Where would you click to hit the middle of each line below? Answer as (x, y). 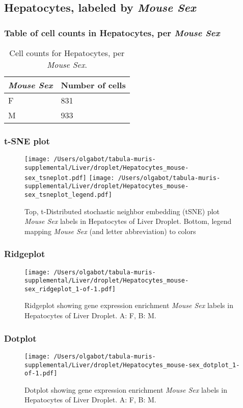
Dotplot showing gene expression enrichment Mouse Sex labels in (126, 389)
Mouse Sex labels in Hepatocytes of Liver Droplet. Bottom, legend (128, 221)
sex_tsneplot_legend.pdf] (68, 195)
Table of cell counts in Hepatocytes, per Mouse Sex (112, 32)
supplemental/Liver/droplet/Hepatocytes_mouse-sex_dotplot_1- (132, 365)
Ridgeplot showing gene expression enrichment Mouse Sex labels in (129, 305)
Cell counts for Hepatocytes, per (67, 53)
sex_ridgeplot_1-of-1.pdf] (70, 289)
